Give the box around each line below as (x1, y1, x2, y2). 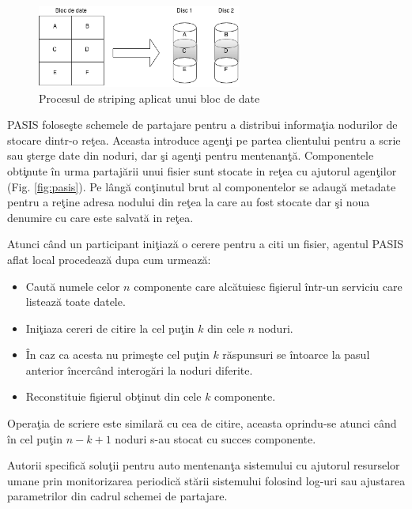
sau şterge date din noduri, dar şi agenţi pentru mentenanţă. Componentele (7, 147, 374, 164)
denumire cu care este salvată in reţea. (7, 209, 194, 225)
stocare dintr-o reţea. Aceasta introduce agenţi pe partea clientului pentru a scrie (7, 131, 401, 148)
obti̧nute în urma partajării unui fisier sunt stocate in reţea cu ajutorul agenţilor (7, 162, 397, 179)
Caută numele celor (25, 277, 120, 294)
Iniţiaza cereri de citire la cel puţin (25, 319, 195, 336)
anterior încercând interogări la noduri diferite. (25, 361, 253, 378)
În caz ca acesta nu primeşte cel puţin (25, 346, 210, 363)
